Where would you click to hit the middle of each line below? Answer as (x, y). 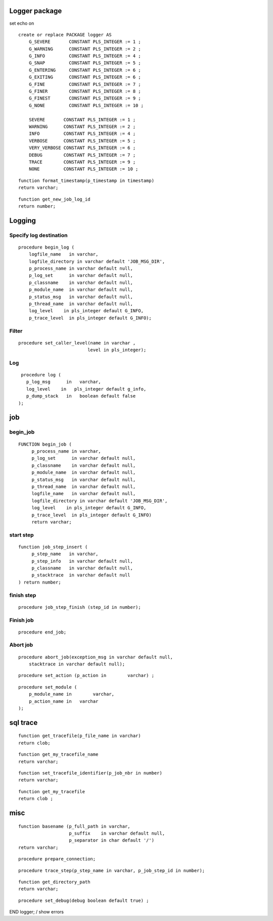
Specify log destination (38, 235)
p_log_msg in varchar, (63, 382)
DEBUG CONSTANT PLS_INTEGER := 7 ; (82, 155)
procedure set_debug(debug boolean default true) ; (84, 900)
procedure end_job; (42, 632)
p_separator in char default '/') (111, 840)
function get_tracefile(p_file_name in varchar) (80, 736)
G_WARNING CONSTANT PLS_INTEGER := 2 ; (85, 49)
